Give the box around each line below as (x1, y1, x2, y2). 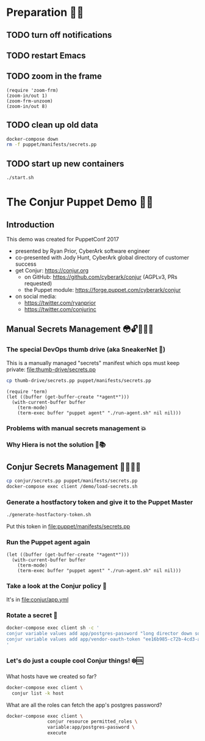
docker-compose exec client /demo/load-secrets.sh (6, 484, 138, 490)
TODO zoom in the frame (6, 71, 102, 82)
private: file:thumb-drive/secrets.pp (6, 366, 96, 373)
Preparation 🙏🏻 (6, 5, 84, 19)
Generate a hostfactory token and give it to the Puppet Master (6, 498, 193, 506)
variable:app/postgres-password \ (47, 725, 135, 731)
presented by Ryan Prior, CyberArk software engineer (15, 247, 151, 255)
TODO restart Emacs (6, 50, 87, 60)
